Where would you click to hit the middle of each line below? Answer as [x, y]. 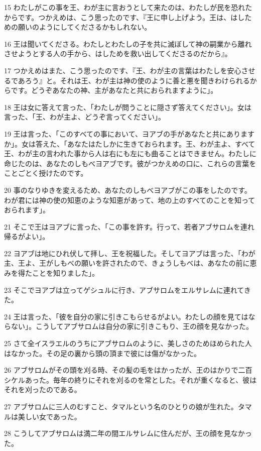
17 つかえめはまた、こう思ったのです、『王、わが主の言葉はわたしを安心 [123, 70]
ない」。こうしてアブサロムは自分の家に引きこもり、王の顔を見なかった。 [132, 326]
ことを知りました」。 [65, 273]
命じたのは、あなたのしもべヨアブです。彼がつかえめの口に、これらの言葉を [130, 163]
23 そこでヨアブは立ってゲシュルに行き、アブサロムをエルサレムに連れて [124, 290]
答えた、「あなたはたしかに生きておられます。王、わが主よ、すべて [145, 143]
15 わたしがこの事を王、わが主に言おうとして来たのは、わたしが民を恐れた [128, 7]
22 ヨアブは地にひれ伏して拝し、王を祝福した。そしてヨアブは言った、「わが [130, 253]
